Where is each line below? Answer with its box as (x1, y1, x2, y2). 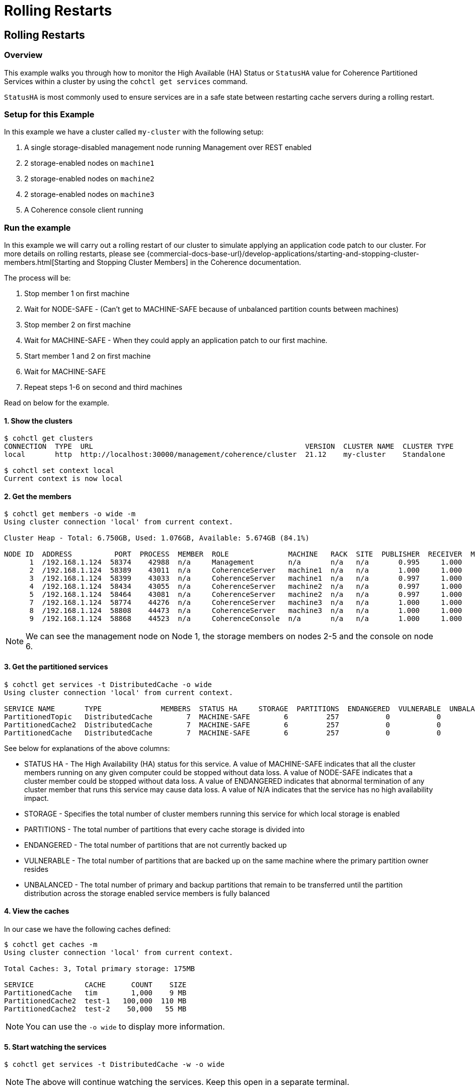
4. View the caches (4, 907, 69, 916)
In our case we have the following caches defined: (4, 924, 171, 933)
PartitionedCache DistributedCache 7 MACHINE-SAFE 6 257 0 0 (4, 728, 441, 737)
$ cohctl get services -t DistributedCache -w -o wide (4, 1060, 225, 1069)
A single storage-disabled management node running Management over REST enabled (24, 143, 311, 152)
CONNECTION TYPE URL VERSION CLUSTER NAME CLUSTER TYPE (4, 442, 454, 451)
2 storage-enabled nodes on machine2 (24, 174, 154, 183)
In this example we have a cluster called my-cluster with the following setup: (4, 127, 264, 137)
